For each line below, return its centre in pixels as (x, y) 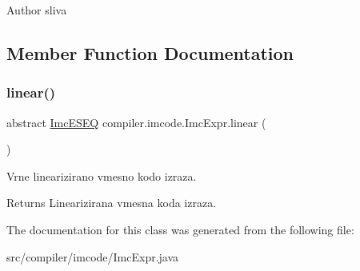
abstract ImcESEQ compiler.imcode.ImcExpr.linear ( (136, 122)
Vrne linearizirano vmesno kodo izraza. (102, 175)
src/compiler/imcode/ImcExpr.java (93, 256)
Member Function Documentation (150, 52)
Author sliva (37, 10)
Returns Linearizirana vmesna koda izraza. (112, 203)
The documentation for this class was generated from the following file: (180, 229)
